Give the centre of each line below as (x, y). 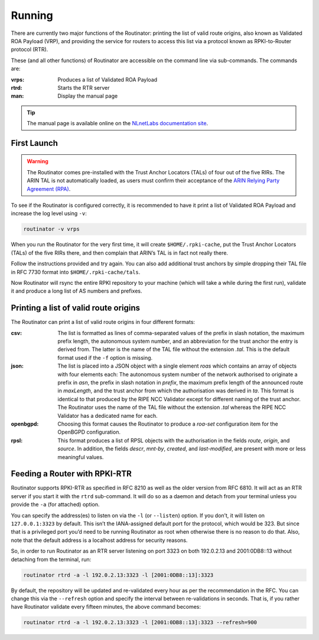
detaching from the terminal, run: (51, 559)
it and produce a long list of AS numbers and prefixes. (77, 291)
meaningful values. (81, 457)
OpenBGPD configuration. (89, 432)
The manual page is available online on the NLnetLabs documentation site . (118, 124)
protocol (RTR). (30, 50)
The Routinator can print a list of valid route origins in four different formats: (103, 322)
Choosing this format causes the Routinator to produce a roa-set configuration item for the (168, 424)
